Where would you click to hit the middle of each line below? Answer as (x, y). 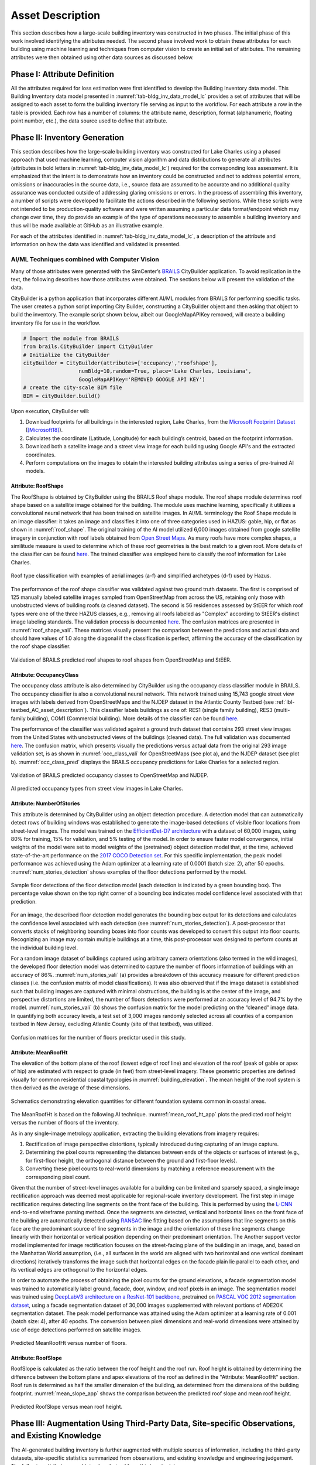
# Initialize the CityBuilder (66, 355)
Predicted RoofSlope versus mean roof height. (67, 1407)
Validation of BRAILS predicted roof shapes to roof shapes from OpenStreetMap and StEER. (121, 660)
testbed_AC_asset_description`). (50, 710)
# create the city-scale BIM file (73, 388)
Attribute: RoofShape (37, 486)
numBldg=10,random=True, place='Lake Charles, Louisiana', (165, 371)
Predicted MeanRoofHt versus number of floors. (69, 1343)
